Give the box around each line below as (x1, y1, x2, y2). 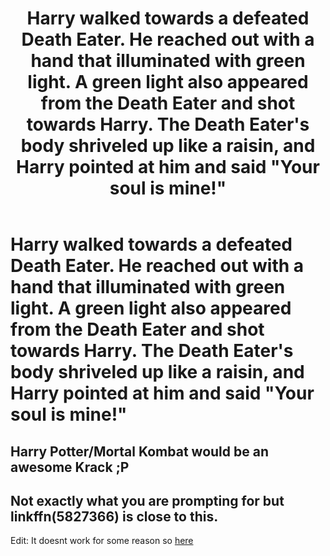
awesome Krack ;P (10, 458, 130, 476)
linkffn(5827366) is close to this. (10, 508, 219, 525)
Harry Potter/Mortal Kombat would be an (10, 443, 269, 460)
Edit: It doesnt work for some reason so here (10, 535, 194, 547)
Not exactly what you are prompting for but (10, 492, 285, 509)
